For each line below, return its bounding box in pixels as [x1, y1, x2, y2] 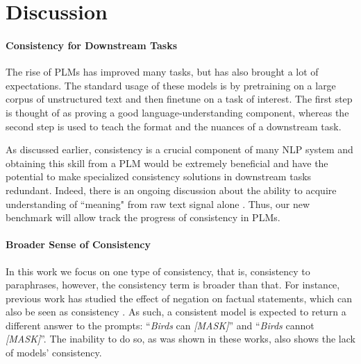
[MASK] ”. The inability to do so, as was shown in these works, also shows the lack [6, 331, 355, 346]
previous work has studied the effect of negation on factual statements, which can [6, 291, 352, 305]
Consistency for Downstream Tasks [6, 37, 178, 52]
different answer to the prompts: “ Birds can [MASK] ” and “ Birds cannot [6, 318, 314, 332]
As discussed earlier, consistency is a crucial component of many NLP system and [6, 142, 353, 157]
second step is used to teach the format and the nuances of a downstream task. [6, 119, 342, 133]
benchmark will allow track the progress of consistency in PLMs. [6, 210, 280, 225]
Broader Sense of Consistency [6, 237, 151, 252]
